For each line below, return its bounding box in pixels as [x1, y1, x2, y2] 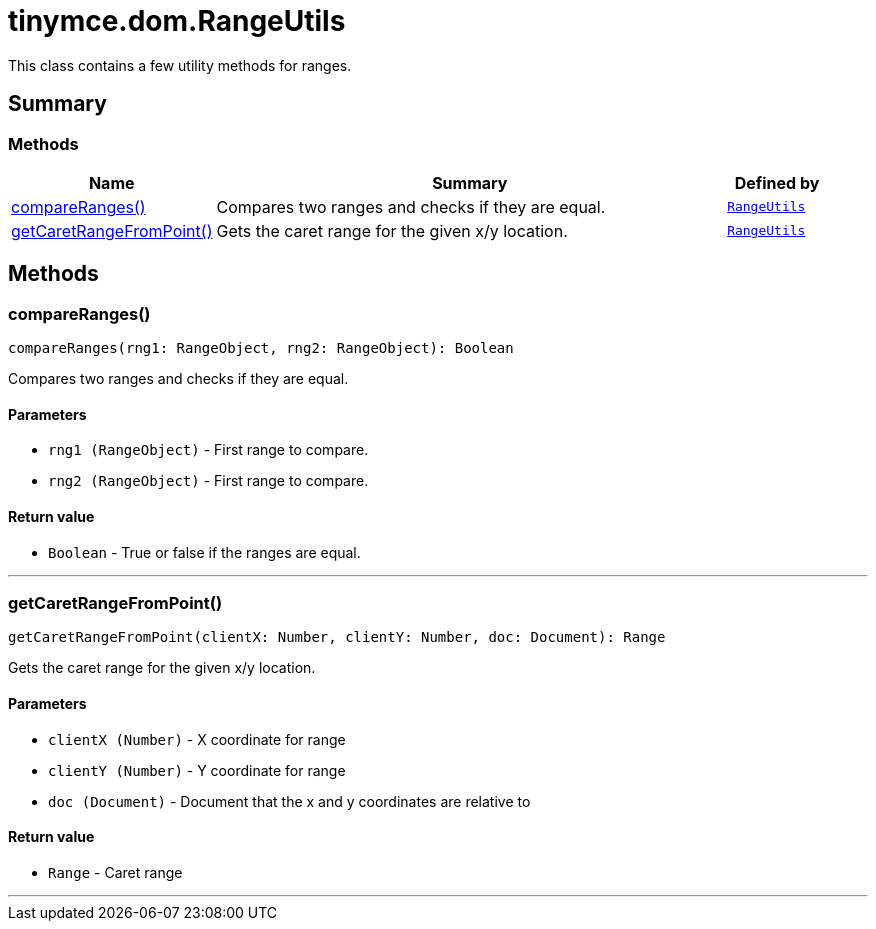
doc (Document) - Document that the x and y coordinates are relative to [48, 792, 531, 810]
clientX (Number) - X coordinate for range [48, 730, 346, 748]
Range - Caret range [48, 863, 183, 881]
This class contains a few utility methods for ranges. [8, 56, 352, 74]
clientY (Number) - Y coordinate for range [48, 761, 346, 779]
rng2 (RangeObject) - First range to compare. [48, 472, 369, 490]
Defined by [734, 172, 820, 193]
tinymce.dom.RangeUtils [8, 4, 346, 38]
